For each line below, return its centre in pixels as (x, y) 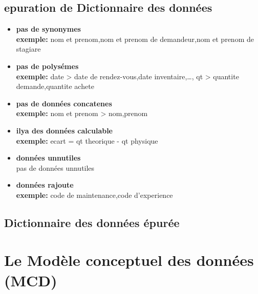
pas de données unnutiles (55, 167)
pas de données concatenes (64, 103)
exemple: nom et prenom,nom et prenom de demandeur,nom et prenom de (135, 39)
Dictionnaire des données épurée (92, 222)
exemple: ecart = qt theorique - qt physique (87, 140)
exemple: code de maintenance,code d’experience (94, 195)
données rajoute (45, 185)
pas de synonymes (48, 29)
